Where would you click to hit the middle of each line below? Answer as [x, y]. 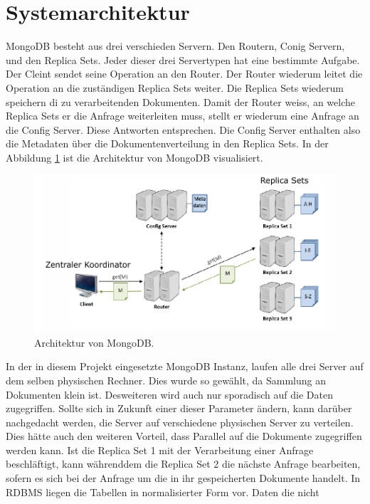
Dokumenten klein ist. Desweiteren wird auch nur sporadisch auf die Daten [169, 394]
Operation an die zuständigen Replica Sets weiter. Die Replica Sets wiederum [175, 87]
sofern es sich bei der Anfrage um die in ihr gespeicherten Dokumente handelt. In [183, 478]
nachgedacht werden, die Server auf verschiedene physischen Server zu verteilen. [180, 422]
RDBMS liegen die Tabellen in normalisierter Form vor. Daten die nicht [163, 492]
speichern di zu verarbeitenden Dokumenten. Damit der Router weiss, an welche [180, 101]
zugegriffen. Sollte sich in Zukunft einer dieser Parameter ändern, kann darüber [179, 408]
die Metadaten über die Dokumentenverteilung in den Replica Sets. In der [167, 143]
